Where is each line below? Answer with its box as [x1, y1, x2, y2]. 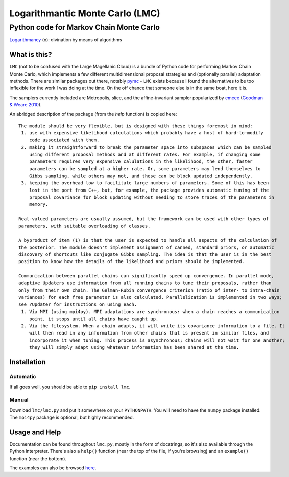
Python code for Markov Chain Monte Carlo [9, 22, 160, 32]
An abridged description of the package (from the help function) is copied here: [9, 111, 177, 117]
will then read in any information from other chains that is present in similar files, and [29, 330, 269, 336]
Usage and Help [9, 427, 61, 436]
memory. [29, 202, 49, 207]
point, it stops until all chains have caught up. [29, 316, 159, 322]
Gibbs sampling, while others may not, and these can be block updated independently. [29, 173, 253, 179]
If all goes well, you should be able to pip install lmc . [9, 384, 131, 390]
